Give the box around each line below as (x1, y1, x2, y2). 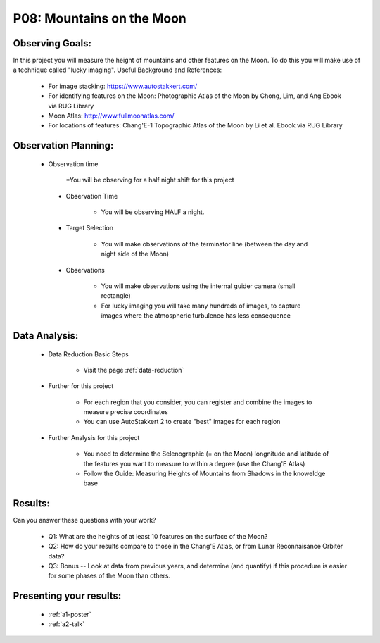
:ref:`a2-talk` (48, 620, 84, 628)
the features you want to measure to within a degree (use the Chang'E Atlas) (83, 459, 305, 468)
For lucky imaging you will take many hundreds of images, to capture (101, 301, 301, 310)
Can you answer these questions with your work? (13, 516, 156, 525)
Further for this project (48, 382, 114, 390)
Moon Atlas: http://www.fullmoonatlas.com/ (48, 111, 175, 120)
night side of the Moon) (101, 250, 169, 258)
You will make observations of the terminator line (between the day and (101, 239, 308, 248)
